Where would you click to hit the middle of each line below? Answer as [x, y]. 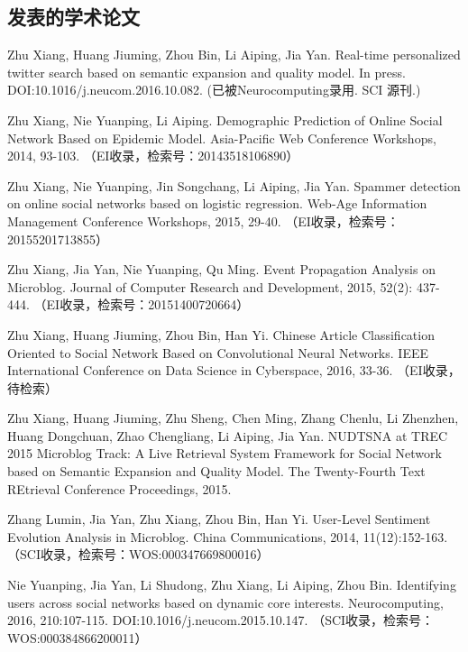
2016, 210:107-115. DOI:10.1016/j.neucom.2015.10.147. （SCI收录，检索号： [221, 620]
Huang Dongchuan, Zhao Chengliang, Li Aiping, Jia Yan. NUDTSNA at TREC [228, 435]
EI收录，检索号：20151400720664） [148, 304]
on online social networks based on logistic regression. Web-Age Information [217, 203]
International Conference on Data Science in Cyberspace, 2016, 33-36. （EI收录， [234, 370]
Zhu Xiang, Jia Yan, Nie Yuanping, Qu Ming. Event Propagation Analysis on [221, 269]
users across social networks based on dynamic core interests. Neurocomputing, [225, 602]
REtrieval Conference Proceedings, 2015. [119, 488]
